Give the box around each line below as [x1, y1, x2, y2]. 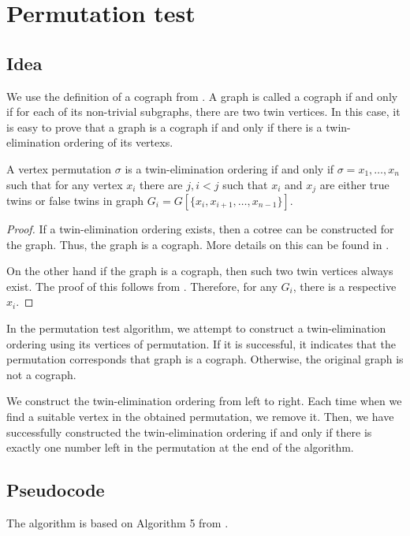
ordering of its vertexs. [64, 134, 173, 151]
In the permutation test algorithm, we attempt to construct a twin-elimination [6, 319, 386, 336]
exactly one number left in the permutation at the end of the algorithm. [6, 439, 354, 456]
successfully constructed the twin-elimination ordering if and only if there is [6, 423, 372, 440]
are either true [319, 176, 389, 192]
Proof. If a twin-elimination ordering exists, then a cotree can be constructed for [6, 221, 394, 236]
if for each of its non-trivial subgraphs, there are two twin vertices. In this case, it [6, 103, 401, 120]
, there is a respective [293, 277, 397, 294]
